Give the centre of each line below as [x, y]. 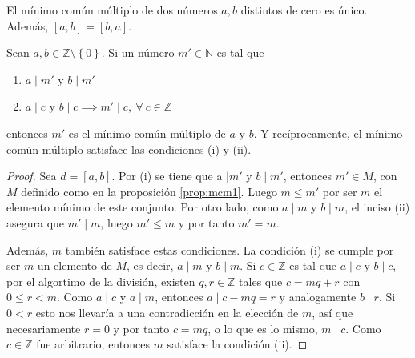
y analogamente [318, 297]
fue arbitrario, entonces [93, 344]
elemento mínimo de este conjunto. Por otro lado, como [143, 207]
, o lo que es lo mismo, [263, 328]
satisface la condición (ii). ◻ [237, 344]
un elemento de [75, 265]
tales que [261, 281]
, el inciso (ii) [377, 207]
